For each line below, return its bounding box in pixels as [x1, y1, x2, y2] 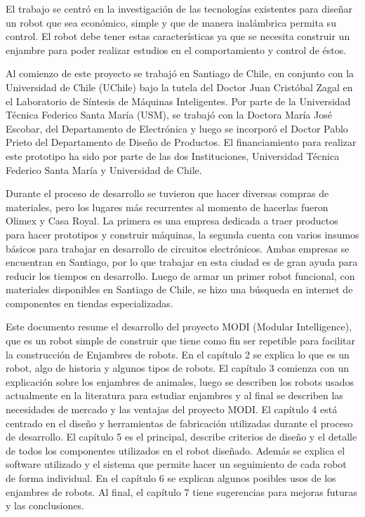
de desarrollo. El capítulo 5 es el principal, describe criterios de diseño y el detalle [6, 429, 357, 444]
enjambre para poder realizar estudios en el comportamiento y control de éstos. [6, 42, 347, 57]
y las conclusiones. [6, 498, 84, 513]
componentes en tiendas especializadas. [6, 295, 173, 310]
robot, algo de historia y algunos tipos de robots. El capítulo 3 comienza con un [6, 361, 350, 375]
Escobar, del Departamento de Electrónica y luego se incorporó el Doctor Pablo [6, 121, 348, 135]
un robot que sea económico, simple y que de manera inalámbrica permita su [6, 15, 336, 29]
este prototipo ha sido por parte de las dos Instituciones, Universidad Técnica [6, 148, 340, 163]
